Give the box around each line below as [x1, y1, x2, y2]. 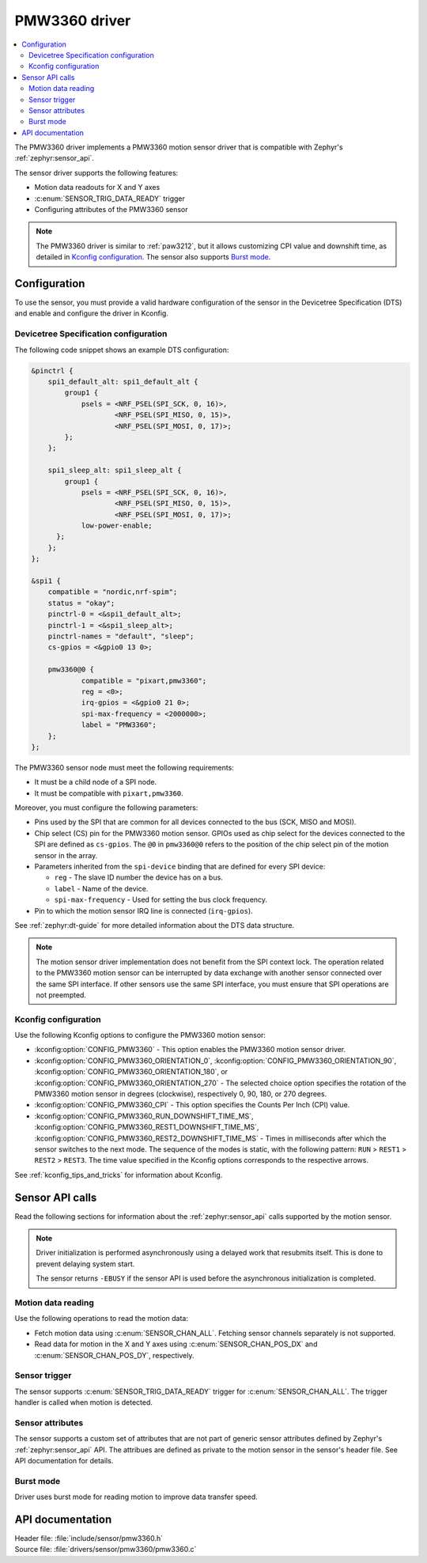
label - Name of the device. [54, 884, 149, 893]
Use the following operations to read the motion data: [14, 1314, 189, 1323]
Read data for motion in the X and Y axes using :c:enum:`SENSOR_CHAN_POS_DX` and [34, 1339, 318, 1349]
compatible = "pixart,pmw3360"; [81, 676, 207, 685]
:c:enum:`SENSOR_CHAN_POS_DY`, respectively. [34, 1350, 195, 1360]
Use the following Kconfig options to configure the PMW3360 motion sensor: [14, 1031, 266, 1040]
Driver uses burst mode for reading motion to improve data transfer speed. [14, 1492, 259, 1502]
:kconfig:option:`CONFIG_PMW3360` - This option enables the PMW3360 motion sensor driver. [34, 1045, 346, 1054]
